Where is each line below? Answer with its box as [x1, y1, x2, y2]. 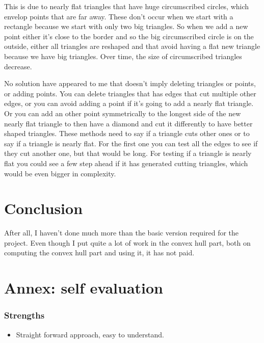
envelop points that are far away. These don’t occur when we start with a [4, 11, 233, 21]
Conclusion [4, 198, 83, 219]
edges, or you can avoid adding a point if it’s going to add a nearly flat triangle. [4, 98, 254, 109]
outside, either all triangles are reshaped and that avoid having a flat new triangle [4, 41, 260, 51]
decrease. [4, 61, 32, 71]
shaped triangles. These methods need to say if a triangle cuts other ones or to [4, 128, 250, 139]
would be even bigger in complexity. [4, 168, 116, 178]
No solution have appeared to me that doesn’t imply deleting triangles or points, [4, 78, 256, 89]
